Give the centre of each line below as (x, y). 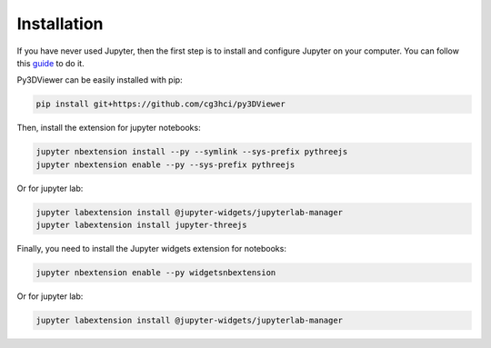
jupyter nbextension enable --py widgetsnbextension (156, 273)
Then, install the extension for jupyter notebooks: (109, 128)
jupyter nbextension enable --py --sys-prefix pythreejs (165, 164)
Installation (60, 24)
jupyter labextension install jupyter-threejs (141, 225)
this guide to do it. (51, 63)
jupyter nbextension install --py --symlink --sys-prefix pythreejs (192, 152)
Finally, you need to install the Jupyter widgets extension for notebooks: (151, 249)
